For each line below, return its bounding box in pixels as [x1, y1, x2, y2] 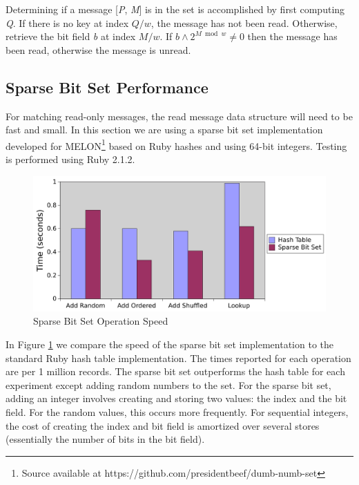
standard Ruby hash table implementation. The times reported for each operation [6, 350, 351, 365]
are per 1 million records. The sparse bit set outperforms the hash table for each [6, 364, 345, 379]
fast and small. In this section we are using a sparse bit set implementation [6, 122, 323, 137]
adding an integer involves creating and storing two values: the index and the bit [6, 391, 347, 406]
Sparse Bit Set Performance [6, 76, 208, 97]
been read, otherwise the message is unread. [6, 42, 191, 57]
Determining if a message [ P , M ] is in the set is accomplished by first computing [6, 2, 345, 16]
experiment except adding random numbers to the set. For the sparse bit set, [6, 377, 331, 392]
